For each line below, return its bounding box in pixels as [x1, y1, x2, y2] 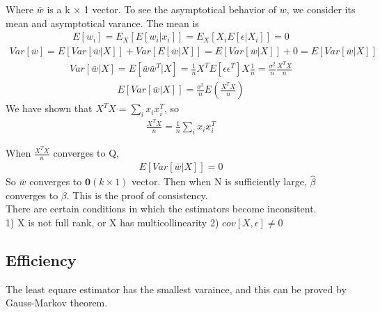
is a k [47, 2, 70, 16]
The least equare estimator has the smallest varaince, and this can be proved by [6, 281, 347, 296]
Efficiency [6, 249, 77, 271]
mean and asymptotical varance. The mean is [6, 15, 199, 30]
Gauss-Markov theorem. [6, 295, 108, 310]
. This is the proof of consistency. [66, 187, 208, 202]
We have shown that [6, 101, 93, 116]
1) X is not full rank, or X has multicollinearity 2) [6, 215, 219, 230]
